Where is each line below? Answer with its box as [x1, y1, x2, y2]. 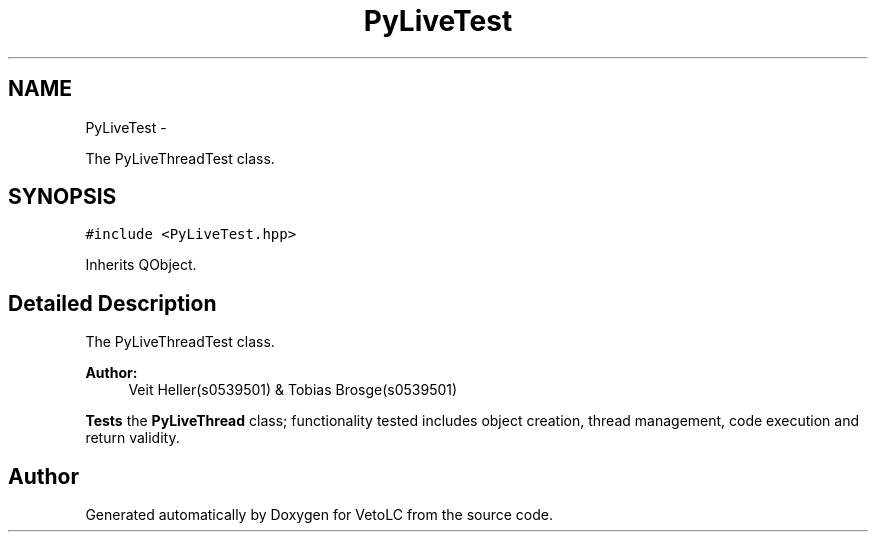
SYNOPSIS [8, 184, 117, 210]
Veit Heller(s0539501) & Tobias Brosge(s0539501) [128, 381, 458, 399]
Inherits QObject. [85, 256, 197, 274]
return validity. [85, 429, 180, 447]
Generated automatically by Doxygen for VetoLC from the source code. [85, 506, 554, 524]
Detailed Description [8, 290, 217, 316]
